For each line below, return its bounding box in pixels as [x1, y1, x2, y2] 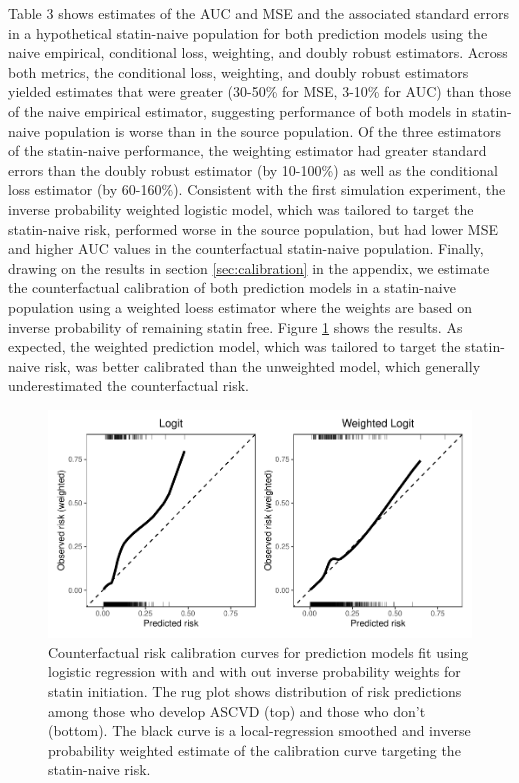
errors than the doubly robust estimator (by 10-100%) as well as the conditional [8, 159, 498, 180]
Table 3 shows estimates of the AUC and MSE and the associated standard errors [8, 3, 510, 23]
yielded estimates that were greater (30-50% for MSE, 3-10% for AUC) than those [8, 81, 512, 102]
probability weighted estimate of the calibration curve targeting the [48, 739, 461, 760]
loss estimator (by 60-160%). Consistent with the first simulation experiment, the [8, 179, 506, 200]
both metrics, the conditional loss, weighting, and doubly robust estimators [8, 61, 469, 82]
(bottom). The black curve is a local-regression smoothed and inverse [48, 720, 471, 741]
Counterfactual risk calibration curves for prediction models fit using [48, 641, 469, 662]
